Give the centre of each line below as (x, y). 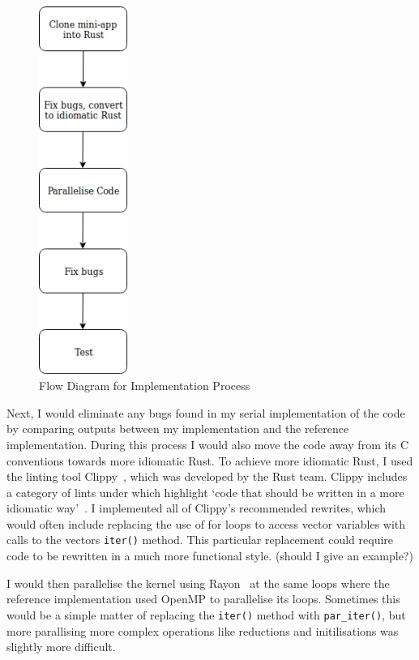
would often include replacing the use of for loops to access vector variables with (206, 523)
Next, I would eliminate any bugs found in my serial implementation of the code (206, 412)
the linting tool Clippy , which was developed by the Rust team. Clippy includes (207, 476)
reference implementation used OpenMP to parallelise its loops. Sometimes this (203, 599)
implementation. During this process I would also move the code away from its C (208, 444)
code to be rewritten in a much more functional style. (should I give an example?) (210, 556)
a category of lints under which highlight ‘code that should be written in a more (205, 492)
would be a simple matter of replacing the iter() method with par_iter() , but (206, 614)
